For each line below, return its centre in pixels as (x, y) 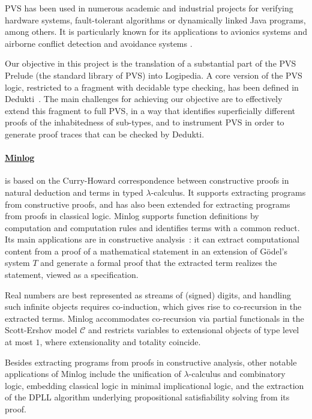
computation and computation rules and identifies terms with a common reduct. (152, 227)
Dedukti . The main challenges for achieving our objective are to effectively (144, 99)
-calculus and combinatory (237, 374)
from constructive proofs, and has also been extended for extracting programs (148, 204)
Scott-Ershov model (41, 330)
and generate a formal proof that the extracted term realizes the (159, 263)
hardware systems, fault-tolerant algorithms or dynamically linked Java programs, (155, 20)
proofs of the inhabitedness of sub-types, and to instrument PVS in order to (145, 122)
